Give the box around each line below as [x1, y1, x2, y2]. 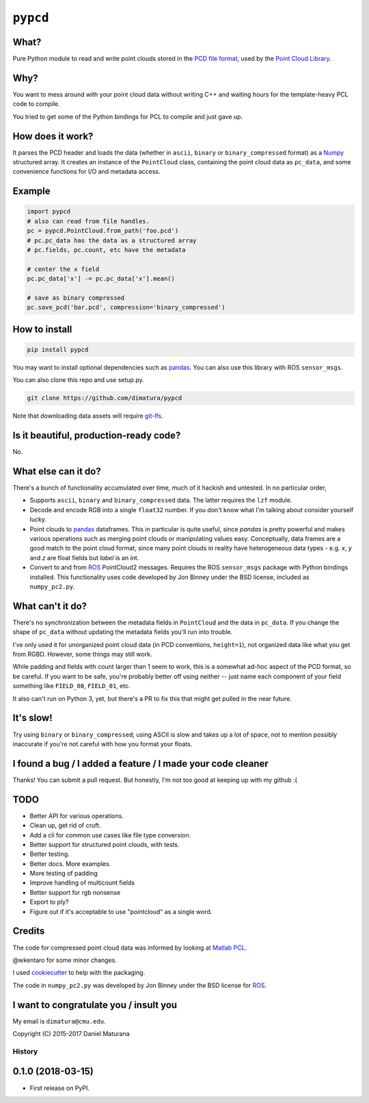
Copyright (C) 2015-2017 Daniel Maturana [12, 1030, 130, 1038]
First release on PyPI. [29, 1084, 90, 1092]
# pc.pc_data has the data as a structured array [27, 236, 197, 244]
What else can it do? [12, 466, 102, 477]
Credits [12, 925, 45, 937]
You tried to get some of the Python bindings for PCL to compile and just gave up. [12, 112, 243, 121]
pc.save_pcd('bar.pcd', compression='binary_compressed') [27, 303, 225, 312]
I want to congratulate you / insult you [12, 999, 178, 1011]
